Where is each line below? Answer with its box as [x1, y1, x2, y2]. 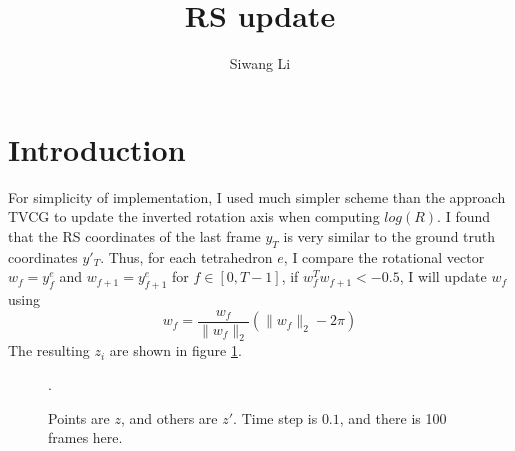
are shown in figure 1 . [109, 340, 242, 361]
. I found [437, 206, 491, 227]
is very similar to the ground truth [283, 225, 496, 246]
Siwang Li [229, 53, 291, 74]
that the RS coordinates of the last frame [8, 225, 261, 246]
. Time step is [233, 407, 318, 428]
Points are [48, 407, 110, 428]
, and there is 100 [339, 407, 447, 428]
